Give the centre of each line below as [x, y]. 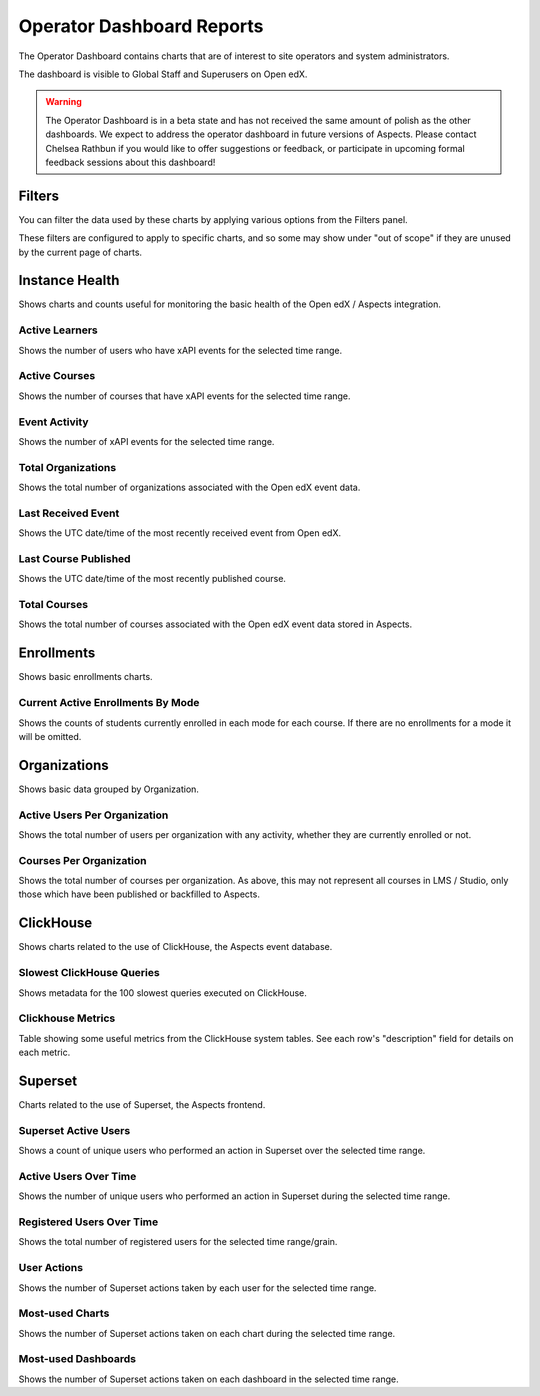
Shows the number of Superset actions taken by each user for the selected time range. [197, 1287]
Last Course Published [74, 558]
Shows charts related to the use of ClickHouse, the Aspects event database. [175, 947]
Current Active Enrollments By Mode [109, 703]
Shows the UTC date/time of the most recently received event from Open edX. [180, 533]
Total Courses [53, 605]
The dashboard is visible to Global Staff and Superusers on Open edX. [163, 74]
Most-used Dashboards [77, 1359]
